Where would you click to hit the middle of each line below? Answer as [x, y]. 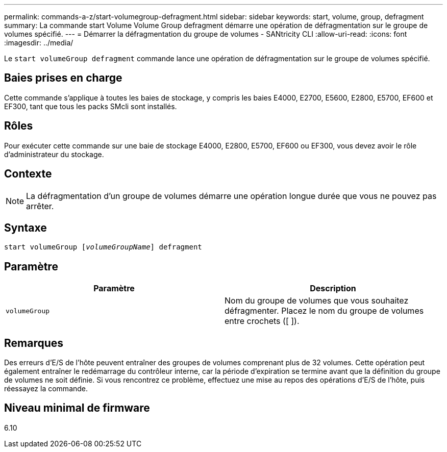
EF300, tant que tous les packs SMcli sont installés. [91, 106]
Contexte [28, 174]
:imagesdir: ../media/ [39, 43]
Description [333, 288]
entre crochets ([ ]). [262, 321]
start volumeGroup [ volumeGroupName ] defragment [103, 247]
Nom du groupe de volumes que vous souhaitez [317, 301]
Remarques [34, 343]
